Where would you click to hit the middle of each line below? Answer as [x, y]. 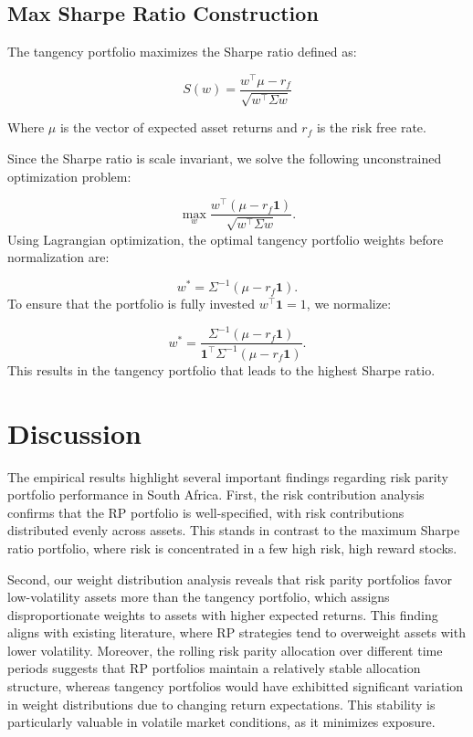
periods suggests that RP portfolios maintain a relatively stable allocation [214, 668]
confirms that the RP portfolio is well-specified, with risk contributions [206, 512]
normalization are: [58, 257]
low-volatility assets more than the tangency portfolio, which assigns [199, 597]
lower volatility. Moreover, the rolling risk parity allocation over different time [225, 650]
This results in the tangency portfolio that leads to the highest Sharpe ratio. [221, 369]
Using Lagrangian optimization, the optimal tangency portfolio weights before [226, 239]
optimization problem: [69, 176]
